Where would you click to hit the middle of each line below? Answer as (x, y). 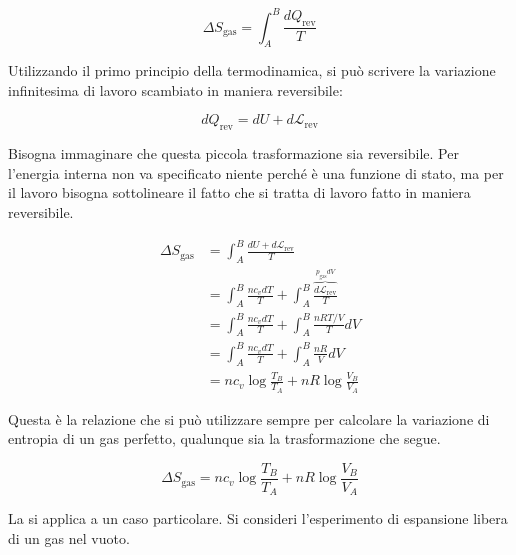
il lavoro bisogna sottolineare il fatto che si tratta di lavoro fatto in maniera (239, 192)
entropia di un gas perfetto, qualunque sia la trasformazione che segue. (224, 438)
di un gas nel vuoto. (69, 537)
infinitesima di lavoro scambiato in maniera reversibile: (175, 89)
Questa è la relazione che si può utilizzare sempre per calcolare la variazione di (249, 418)
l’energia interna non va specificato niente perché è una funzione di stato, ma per (256, 172)
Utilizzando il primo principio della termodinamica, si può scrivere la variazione (252, 70)
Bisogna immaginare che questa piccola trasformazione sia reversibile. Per (233, 153)
